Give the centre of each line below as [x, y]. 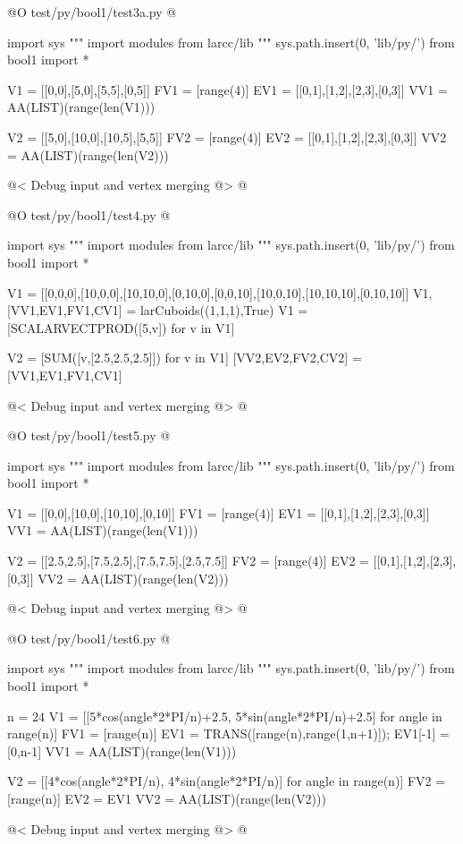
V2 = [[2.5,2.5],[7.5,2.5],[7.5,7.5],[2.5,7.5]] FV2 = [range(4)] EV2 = [188, 561]
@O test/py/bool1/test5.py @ [89, 435]
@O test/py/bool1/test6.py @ [89, 638]
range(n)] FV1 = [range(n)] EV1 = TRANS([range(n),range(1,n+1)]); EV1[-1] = [228, 733]
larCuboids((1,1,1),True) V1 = [224, 310]
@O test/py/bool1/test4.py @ [89, 214]
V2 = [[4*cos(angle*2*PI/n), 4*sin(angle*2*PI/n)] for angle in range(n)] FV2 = [227, 781]
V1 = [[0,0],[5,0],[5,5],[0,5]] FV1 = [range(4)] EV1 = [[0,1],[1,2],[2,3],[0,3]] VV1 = [227, 89]
